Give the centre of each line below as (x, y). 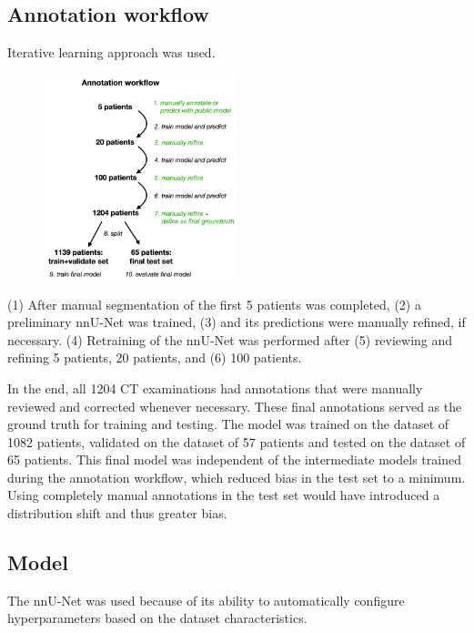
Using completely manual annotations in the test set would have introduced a (224, 495)
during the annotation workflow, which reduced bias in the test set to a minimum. (237, 477)
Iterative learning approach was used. (111, 52)
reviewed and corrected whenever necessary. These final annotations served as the (235, 406)
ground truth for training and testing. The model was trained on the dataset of (228, 424)
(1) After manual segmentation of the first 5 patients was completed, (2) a (214, 304)
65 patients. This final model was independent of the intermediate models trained (234, 459)
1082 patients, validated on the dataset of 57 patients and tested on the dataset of (237, 441)
